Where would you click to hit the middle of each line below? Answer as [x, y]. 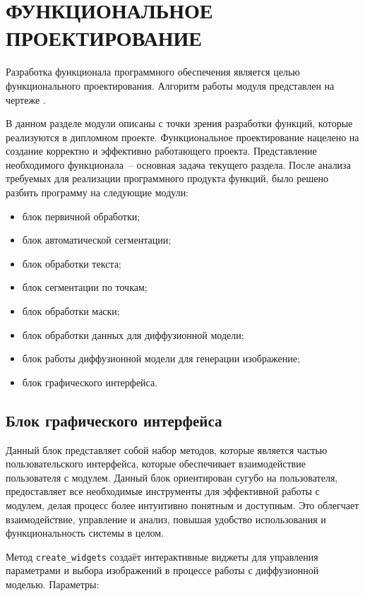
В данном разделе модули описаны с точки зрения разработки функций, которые [179, 123]
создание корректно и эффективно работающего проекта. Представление [161, 151]
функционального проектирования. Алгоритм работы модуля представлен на [170, 85]
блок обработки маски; [71, 311]
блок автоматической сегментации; [97, 240]
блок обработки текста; [72, 263]
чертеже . [26, 99]
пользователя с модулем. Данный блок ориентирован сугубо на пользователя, [172, 477]
